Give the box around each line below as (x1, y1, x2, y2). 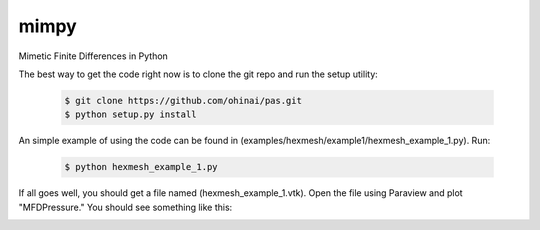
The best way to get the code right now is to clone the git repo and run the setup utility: (18, 68, 379, 80)
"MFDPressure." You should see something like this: (18, 201, 233, 213)
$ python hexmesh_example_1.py (64, 161, 219, 173)
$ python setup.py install (64, 109, 197, 120)
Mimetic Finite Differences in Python (18, 50, 169, 62)
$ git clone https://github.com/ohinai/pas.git (64, 95, 302, 106)
